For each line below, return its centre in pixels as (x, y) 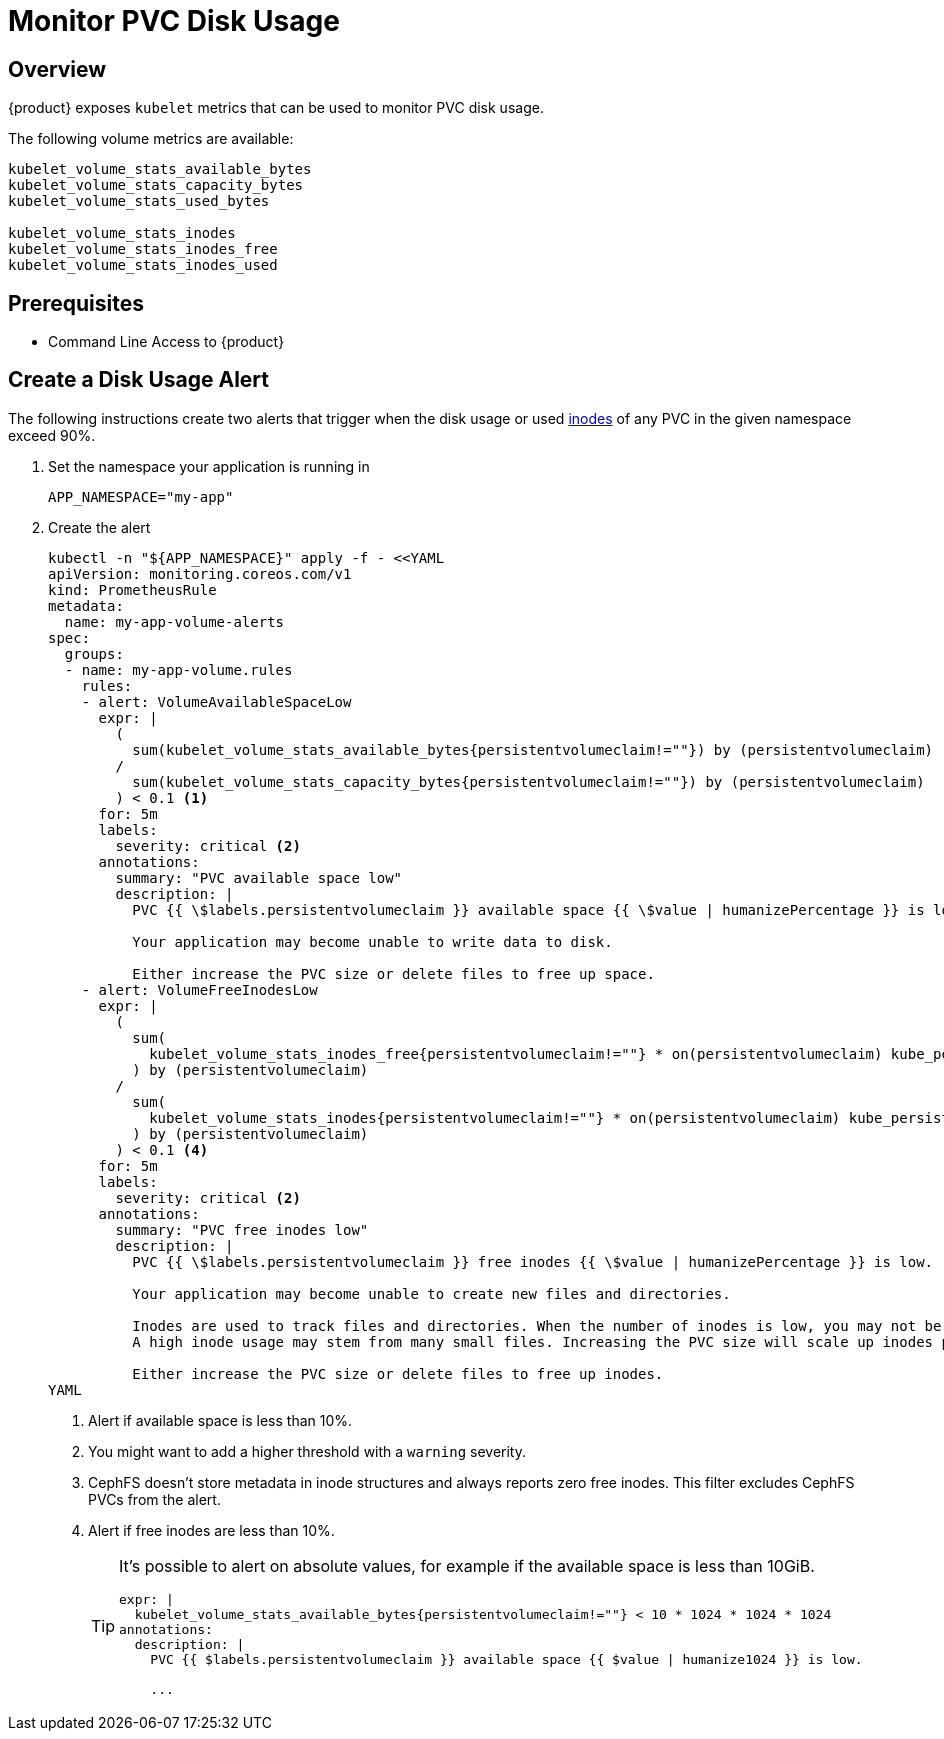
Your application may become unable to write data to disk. (372, 941)
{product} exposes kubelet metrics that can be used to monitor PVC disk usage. (276, 108)
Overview (57, 69)
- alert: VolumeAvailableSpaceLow (216, 701)
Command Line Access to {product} (166, 342)
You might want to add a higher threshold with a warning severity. (307, 1451)
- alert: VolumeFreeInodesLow (199, 989)
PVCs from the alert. (154, 1499)
